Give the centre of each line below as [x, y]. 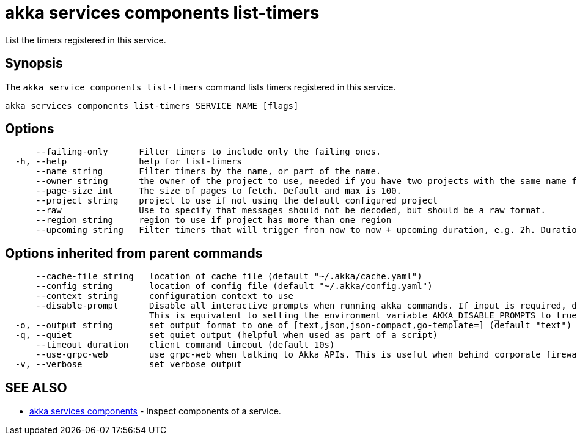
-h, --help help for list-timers [128, 162]
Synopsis [34, 64]
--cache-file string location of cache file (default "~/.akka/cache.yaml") [229, 277]
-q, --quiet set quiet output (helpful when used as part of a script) [226, 335]
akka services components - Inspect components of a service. [155, 411]
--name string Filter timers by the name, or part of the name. [208, 171]
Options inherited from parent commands [134, 253]
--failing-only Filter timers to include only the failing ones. [208, 152]
